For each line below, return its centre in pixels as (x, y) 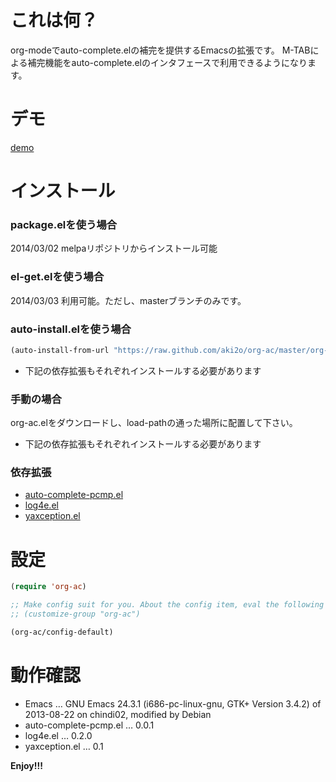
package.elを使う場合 (64, 224)
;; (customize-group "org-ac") (75, 614)
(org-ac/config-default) (62, 632)
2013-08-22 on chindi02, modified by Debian (118, 714)
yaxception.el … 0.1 (64, 746)
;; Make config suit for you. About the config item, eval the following (167, 605)
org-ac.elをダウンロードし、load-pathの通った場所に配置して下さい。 (154, 423)
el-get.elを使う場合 (57, 277)
